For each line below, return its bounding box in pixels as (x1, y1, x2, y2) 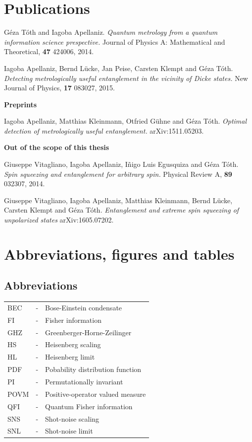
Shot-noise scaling (45, 413, 100, 424)
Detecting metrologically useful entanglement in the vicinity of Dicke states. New (4, 73, 248, 83)
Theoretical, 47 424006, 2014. (4, 46, 94, 57)
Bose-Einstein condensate (45, 302, 122, 312)
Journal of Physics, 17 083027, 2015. (4, 82, 115, 93)
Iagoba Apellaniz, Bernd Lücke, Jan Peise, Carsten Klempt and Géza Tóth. (4, 63, 233, 73)
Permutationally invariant (45, 376, 123, 387)
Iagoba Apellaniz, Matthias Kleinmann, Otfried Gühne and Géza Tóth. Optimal (4, 116, 247, 126)
